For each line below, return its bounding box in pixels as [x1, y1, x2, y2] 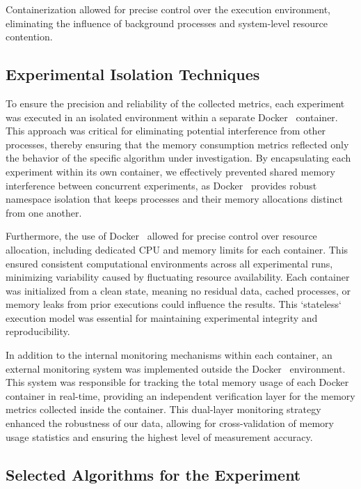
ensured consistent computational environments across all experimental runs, [6, 256, 333, 270]
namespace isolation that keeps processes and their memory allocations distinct [6, 192, 343, 206]
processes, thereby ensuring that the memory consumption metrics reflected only [6, 137, 349, 151]
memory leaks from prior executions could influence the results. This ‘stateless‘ [6, 297, 342, 311]
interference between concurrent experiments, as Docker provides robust [6, 178, 317, 192]
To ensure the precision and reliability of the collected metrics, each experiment [6, 95, 345, 110]
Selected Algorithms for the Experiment [6, 463, 301, 485]
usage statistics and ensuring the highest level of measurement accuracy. [6, 429, 313, 444]
